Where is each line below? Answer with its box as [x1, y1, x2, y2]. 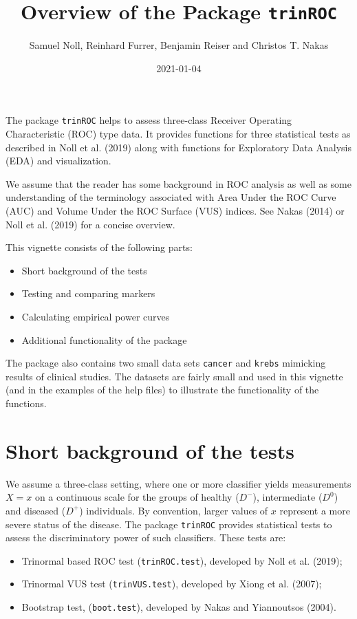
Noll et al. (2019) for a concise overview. [6, 217, 175, 231]
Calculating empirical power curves [21, 309, 170, 324]
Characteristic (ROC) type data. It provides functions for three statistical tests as [6, 127, 351, 141]
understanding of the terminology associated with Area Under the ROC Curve [6, 190, 336, 204]
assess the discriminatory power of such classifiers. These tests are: [6, 530, 286, 545]
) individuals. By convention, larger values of [79, 503, 268, 517]
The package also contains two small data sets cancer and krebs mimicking [6, 356, 326, 370]
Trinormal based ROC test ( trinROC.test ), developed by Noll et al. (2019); [21, 553, 343, 567]
